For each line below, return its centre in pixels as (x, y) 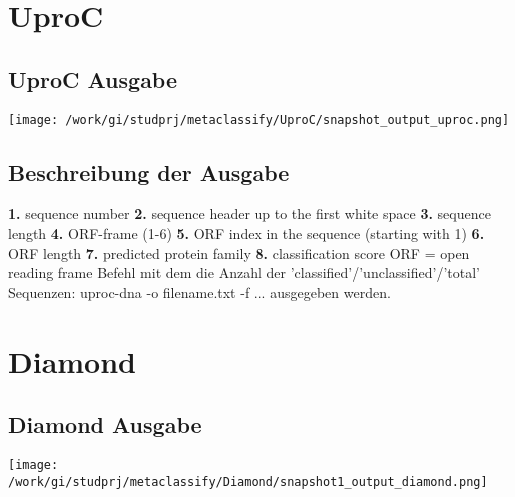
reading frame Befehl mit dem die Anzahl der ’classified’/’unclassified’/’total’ (244, 272)
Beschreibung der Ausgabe (149, 171)
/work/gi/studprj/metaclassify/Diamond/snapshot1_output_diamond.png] (248, 481)
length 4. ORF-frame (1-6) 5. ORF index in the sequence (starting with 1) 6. (246, 233)
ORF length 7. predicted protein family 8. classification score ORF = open (239, 252)
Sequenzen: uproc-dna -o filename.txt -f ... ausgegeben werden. (199, 291)
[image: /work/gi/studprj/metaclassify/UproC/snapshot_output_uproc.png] (259, 119)
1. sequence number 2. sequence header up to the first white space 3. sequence (249, 213)
